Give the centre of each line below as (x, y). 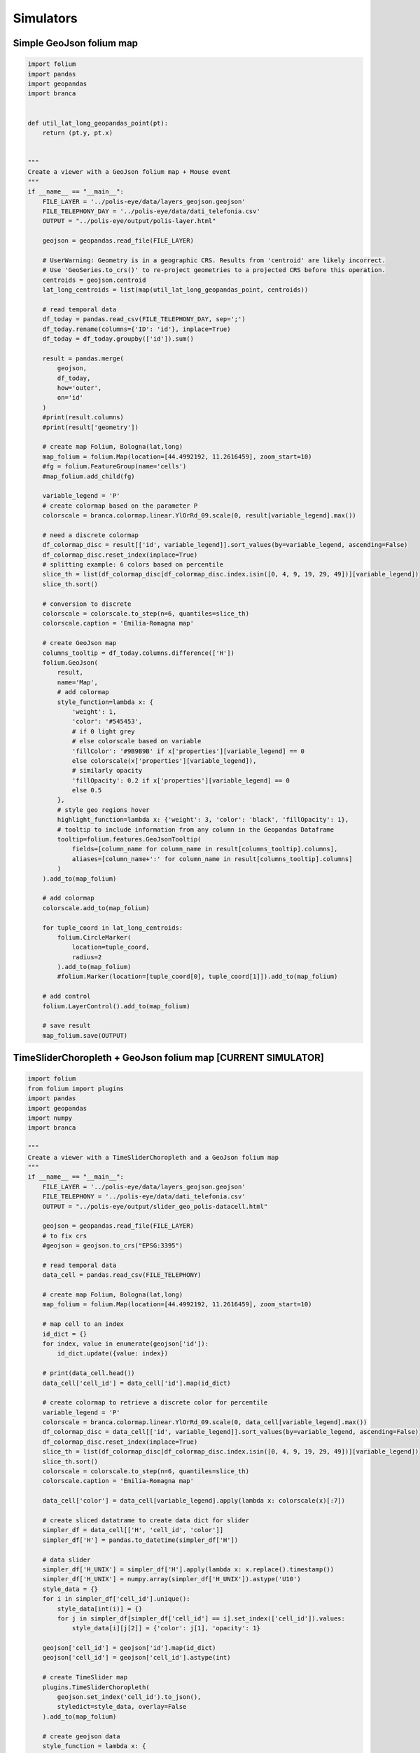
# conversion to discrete (87, 604)
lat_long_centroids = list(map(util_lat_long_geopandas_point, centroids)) (175, 290)
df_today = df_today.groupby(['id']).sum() (118, 339)
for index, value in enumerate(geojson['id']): (126, 1343)
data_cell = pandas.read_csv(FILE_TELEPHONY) (122, 1275)
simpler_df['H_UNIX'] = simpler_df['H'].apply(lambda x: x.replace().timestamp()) (188, 1569)
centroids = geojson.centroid (94, 280)
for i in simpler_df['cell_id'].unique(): (116, 1599)
